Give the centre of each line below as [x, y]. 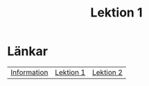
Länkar [28, 51]
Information [29, 72]
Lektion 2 [108, 72]
